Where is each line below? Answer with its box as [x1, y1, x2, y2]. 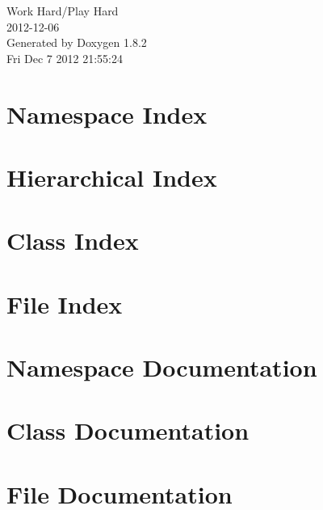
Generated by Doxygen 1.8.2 [6, 34, 147, 51]
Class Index [6, 224, 139, 257]
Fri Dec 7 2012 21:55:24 [6, 49, 123, 66]
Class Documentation [6, 414, 250, 447]
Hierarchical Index [6, 160, 217, 193]
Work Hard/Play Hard [6, 2, 119, 19]
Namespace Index [6, 97, 208, 130]
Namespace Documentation [6, 351, 317, 384]
